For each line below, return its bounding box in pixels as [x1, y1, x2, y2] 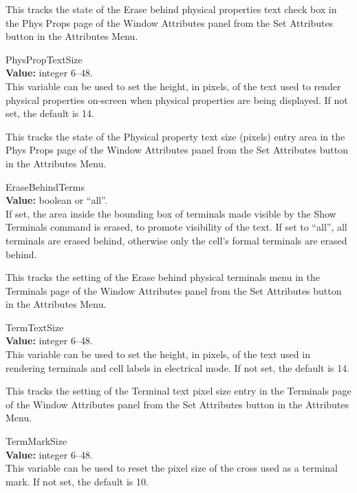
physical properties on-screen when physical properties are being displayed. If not [6, 92, 348, 107]
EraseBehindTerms [6, 179, 85, 193]
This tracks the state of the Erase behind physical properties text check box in [6, 2, 337, 16]
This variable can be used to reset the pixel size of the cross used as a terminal [6, 461, 338, 475]
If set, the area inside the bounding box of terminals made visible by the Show [6, 206, 336, 220]
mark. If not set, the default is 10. [6, 474, 149, 488]
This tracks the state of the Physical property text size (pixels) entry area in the [6, 129, 345, 143]
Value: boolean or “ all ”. [6, 193, 107, 207]
